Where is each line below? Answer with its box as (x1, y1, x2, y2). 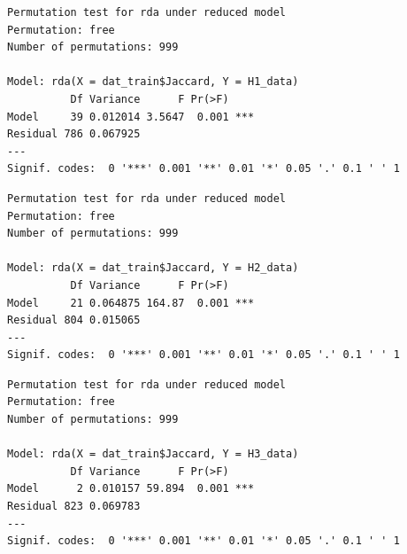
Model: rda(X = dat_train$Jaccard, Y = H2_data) (7, 261, 299, 275)
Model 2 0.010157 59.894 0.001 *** (7, 482, 255, 495)
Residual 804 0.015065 (7, 314, 141, 327)
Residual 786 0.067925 (7, 128, 141, 141)
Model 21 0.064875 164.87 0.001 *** (7, 296, 255, 309)
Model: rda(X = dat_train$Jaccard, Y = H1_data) (7, 75, 299, 89)
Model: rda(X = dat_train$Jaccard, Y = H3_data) (7, 448, 299, 461)
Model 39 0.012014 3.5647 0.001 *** (7, 110, 255, 123)
